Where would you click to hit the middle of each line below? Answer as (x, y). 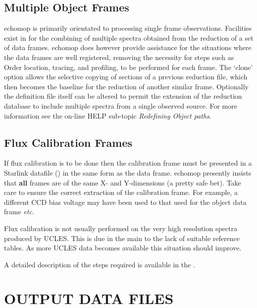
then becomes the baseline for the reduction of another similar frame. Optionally (126, 86)
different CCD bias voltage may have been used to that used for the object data (125, 202)
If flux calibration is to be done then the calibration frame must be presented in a (128, 163)
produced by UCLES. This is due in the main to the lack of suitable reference (122, 238)
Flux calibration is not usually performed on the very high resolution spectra (121, 228)
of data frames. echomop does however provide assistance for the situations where (128, 47)
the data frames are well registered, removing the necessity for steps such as (119, 57)
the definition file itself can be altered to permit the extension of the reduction (123, 96)
